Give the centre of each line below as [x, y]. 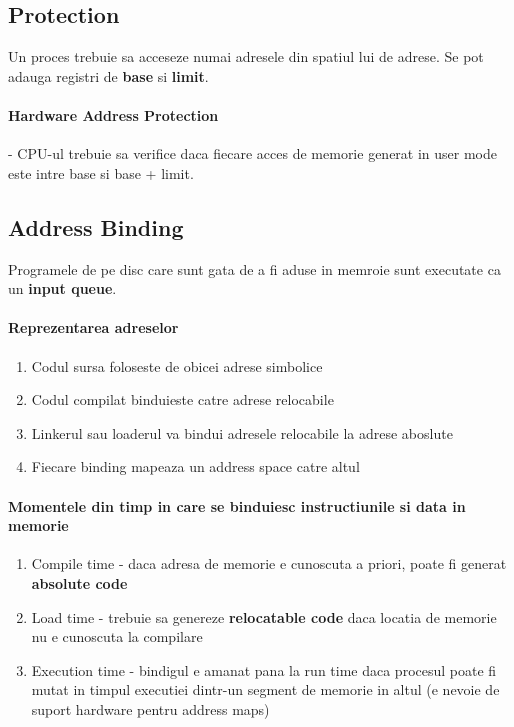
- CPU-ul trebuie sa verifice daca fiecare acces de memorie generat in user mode [253, 153]
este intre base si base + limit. [101, 172]
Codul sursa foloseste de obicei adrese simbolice [177, 365]
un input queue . [62, 288]
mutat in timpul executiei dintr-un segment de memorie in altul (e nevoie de [265, 689]
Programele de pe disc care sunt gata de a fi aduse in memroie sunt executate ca [254, 268]
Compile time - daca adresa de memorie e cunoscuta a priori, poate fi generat [269, 563]
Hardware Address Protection [113, 114]
